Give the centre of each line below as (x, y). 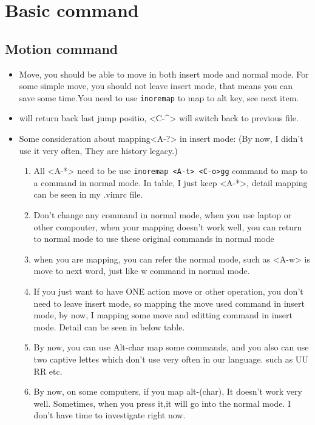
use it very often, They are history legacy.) (98, 150)
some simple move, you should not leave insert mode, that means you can (156, 86)
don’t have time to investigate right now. (110, 415)
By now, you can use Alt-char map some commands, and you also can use (171, 347)
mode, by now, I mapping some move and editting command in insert (163, 315)
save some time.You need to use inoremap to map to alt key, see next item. (159, 97)
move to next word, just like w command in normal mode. (142, 271)
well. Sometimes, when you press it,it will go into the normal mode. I (162, 403)
